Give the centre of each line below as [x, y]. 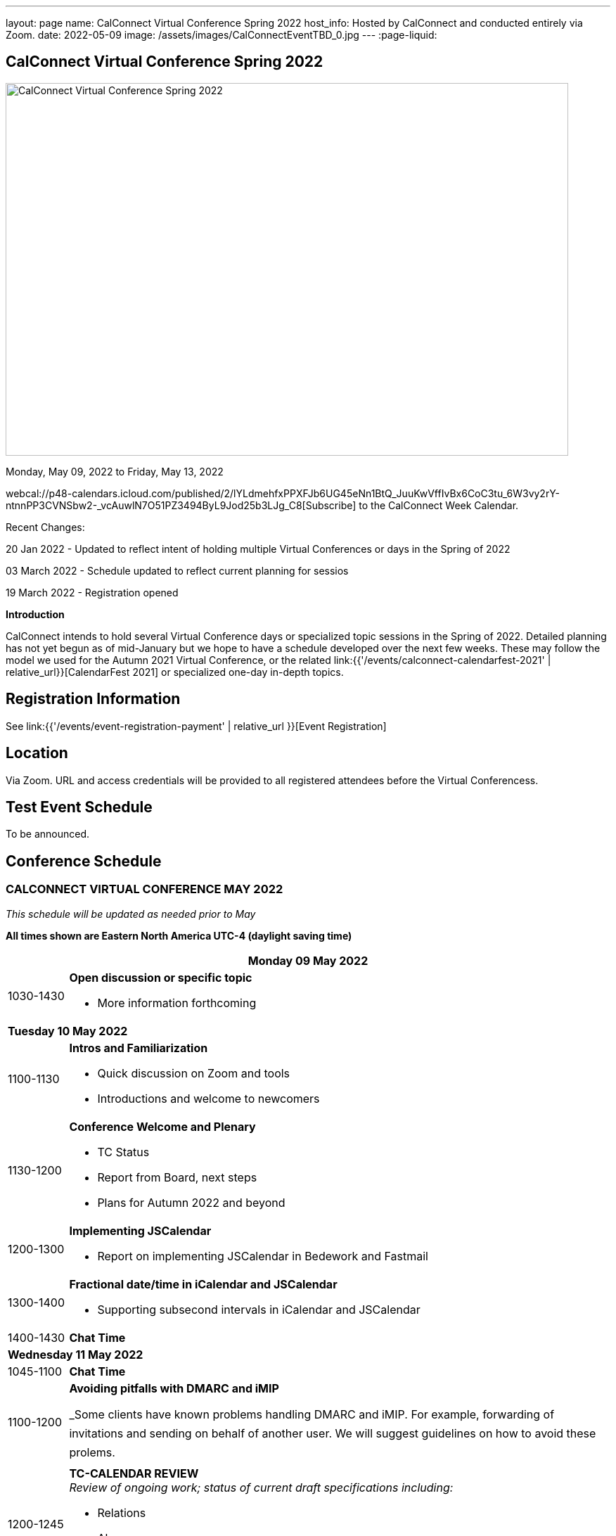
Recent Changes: [45, 527]
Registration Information [93, 699]
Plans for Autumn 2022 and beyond [191, 1202]
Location [37, 753]
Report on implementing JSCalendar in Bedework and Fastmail [263, 1256]
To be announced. [48, 834]
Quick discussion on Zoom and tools [194, 1073]
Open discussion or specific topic [161, 977]
